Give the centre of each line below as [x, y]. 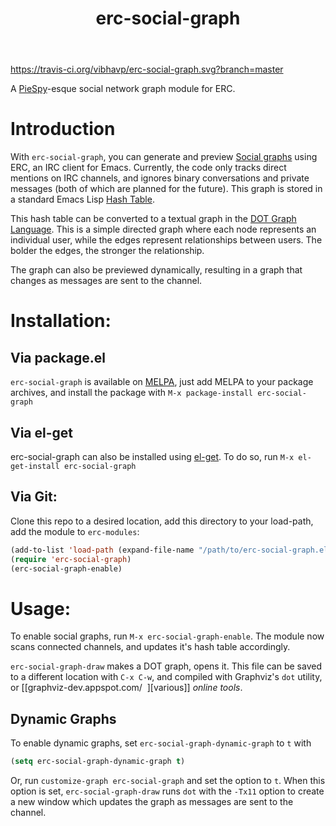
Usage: [41, 608]
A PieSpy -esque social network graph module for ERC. [123, 89]
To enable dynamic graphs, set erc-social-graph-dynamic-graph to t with [161, 743]
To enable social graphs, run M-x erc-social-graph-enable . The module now [167, 636]
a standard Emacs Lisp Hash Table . [82, 199]
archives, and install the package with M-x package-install [132, 393]
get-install [35, 466]
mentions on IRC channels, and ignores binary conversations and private [160, 178]
